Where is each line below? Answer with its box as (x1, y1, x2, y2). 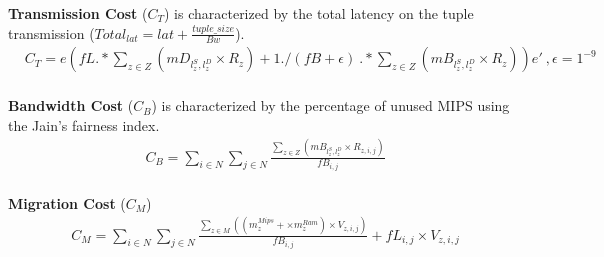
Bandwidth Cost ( (8, 95, 134, 116)
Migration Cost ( (8, 192, 126, 213)
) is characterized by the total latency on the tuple (163, 3, 474, 23)
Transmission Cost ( (8, 3, 148, 23)
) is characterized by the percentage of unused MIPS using (151, 95, 510, 116)
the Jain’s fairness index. (8, 114, 160, 135)
